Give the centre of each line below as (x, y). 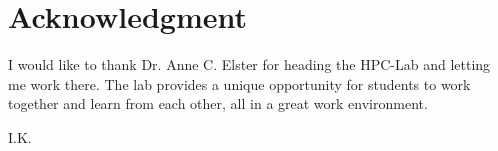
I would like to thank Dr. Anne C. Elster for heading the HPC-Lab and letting (249, 64)
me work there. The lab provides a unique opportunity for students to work (239, 83)
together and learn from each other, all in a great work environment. (218, 103)
